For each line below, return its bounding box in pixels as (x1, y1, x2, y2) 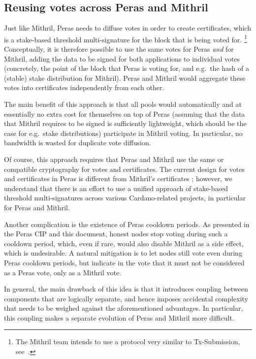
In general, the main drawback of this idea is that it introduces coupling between (4, 284, 248, 294)
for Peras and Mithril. (4, 202, 70, 212)
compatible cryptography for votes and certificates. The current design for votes (4, 163, 245, 174)
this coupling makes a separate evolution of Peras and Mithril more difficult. (4, 312, 234, 323)
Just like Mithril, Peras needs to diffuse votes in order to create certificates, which (4, 23, 251, 33)
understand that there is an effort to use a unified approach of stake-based (4, 183, 228, 193)
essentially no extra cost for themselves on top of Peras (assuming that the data (4, 108, 245, 119)
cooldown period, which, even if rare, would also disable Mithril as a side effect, (4, 238, 244, 248)
